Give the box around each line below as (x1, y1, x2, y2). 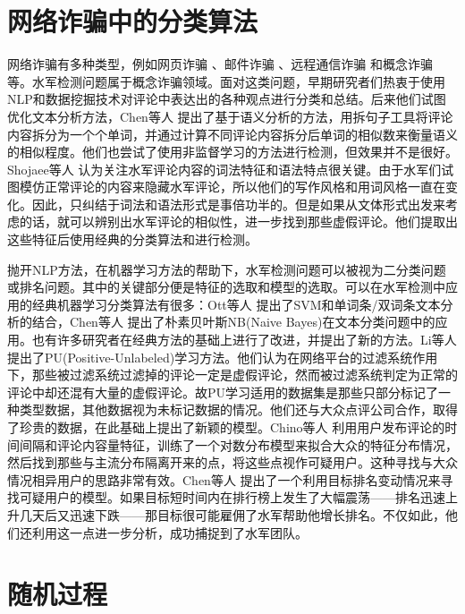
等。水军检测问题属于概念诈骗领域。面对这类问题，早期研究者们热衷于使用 (7, 72, 445, 90)
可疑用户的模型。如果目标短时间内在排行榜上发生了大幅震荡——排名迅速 (19, 488, 445, 507)
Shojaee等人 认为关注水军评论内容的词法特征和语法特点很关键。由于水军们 (7, 159, 442, 178)
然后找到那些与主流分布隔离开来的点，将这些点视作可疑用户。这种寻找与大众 (7, 453, 458, 472)
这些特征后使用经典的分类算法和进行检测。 (7, 230, 258, 249)
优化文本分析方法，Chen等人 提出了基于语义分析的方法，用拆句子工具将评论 (7, 107, 453, 125)
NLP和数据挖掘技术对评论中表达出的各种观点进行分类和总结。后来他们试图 (7, 90, 446, 108)
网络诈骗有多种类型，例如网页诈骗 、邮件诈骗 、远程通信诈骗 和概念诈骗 (7, 55, 434, 73)
